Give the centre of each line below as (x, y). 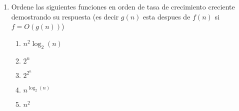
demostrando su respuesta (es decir (65, 16)
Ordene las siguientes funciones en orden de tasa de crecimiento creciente (123, 6)
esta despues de (167, 16)
